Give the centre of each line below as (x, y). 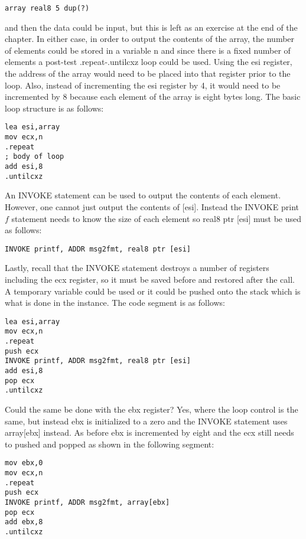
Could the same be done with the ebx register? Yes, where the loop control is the (152, 409)
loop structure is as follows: (54, 108)
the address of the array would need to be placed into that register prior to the (148, 73)
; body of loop (35, 157)
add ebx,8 (24, 522)
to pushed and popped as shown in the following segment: (110, 444)
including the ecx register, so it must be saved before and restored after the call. (150, 279)
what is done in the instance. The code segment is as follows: (115, 303)
